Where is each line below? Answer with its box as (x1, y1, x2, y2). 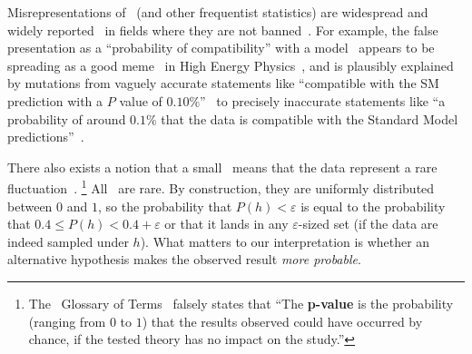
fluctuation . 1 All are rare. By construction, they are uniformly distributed (7, 176, 435, 197)
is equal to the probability (300, 196, 446, 215)
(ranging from (28, 311, 106, 330)
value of (119, 91, 162, 110)
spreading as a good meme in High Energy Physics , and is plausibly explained (7, 55, 454, 74)
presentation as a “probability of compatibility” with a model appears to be (7, 38, 435, 57)
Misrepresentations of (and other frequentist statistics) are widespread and (7, 3, 428, 21)
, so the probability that (97, 196, 232, 215)
